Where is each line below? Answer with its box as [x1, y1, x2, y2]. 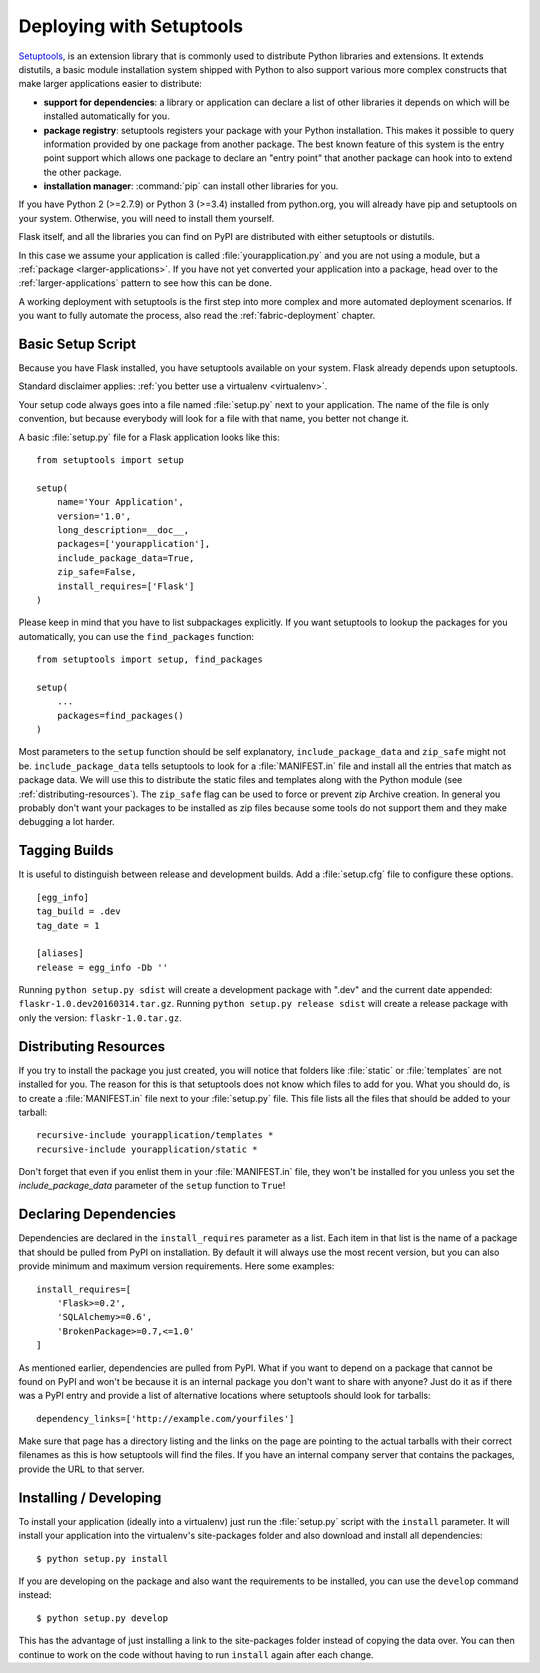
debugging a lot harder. [18, 816, 115, 828]
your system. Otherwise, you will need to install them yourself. [18, 212, 275, 224]
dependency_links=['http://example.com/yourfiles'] [36, 1413, 295, 1424]
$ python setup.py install [36, 1553, 169, 1564]
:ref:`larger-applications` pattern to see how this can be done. [18, 277, 273, 289]
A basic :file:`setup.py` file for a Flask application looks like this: [18, 431, 280, 443]
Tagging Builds [18, 842, 114, 859]
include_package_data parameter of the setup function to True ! [18, 1180, 286, 1192]
